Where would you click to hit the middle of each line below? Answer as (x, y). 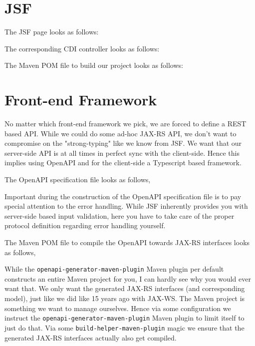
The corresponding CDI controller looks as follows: (82, 48)
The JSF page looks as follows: (52, 32)
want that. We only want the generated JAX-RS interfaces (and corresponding (125, 288)
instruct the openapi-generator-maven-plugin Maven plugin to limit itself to (125, 318)
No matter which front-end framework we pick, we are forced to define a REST (126, 124)
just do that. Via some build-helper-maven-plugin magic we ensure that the (125, 327)
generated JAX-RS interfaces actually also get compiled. (91, 337)
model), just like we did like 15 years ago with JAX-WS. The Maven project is (125, 298)
